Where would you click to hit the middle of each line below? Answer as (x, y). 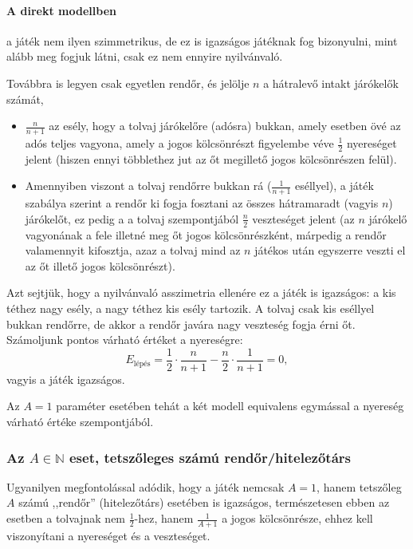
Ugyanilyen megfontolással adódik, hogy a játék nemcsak (146, 486)
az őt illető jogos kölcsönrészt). (100, 265)
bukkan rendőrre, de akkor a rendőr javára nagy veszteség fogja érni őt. (181, 324)
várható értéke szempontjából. (80, 422)
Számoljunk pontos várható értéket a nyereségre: (125, 340)
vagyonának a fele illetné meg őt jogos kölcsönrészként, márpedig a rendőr (206, 234)
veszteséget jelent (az (303, 218)
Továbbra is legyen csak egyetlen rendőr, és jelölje (128, 83)
